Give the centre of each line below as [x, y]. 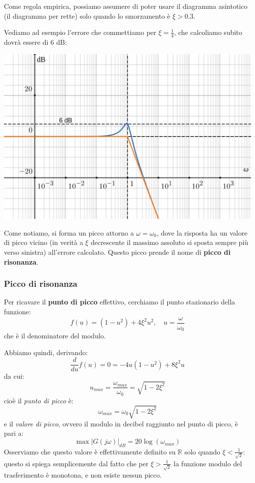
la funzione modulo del [208, 463]
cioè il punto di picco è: [39, 400]
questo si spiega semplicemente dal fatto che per [76, 463]
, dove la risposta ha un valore [202, 232]
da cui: [14, 376]
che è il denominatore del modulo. [55, 336]
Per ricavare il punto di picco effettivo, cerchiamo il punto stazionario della [120, 302]
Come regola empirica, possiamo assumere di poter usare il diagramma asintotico [126, 6]
